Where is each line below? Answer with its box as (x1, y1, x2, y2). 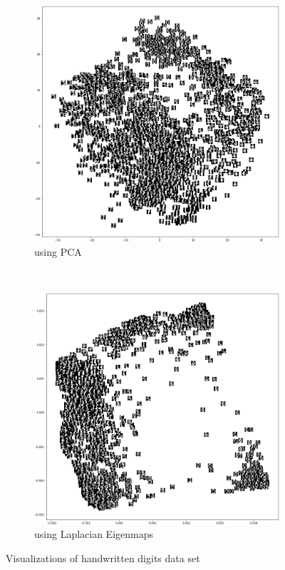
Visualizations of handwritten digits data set (6, 550, 200, 565)
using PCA (34, 244, 82, 259)
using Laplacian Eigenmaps (34, 527, 154, 541)
